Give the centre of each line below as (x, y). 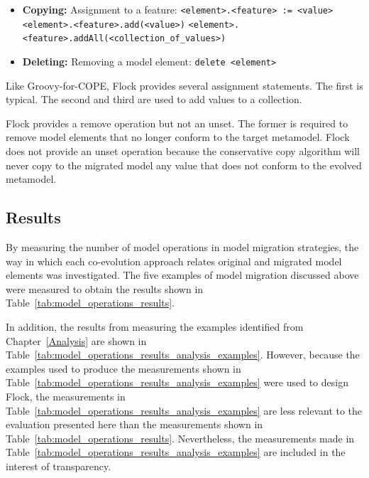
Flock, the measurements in (66, 396)
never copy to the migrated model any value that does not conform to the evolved (184, 165)
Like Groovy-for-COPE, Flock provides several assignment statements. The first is (184, 85)
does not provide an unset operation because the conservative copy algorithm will (183, 151)
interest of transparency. (59, 466)
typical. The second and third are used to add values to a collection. (154, 99)
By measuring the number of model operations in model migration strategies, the (182, 246)
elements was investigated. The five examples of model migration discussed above (182, 275)
